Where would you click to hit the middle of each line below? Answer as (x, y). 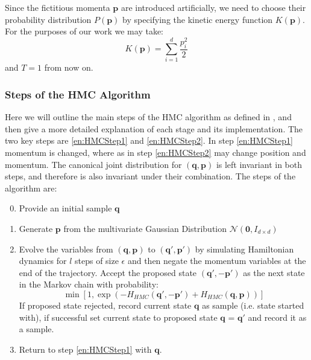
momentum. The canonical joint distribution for (93, 164)
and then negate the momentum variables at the (217, 261)
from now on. (69, 67)
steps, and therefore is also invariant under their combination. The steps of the (150, 176)
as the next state (274, 272)
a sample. (36, 329)
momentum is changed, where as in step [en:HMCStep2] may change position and (155, 153)
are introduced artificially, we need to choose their (213, 7)
